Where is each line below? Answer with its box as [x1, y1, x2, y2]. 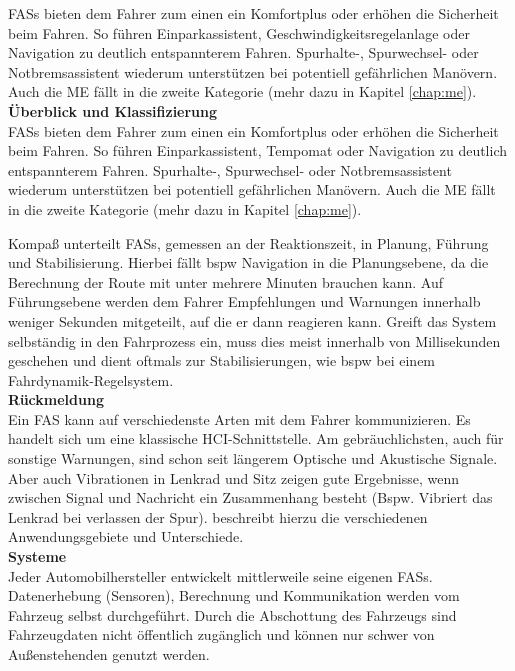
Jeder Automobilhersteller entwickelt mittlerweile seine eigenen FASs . [8, 565, 433, 586]
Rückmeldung [8, 389, 104, 410]
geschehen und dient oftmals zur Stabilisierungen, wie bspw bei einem [8, 350, 436, 371]
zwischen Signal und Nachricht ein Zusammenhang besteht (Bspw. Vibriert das [8, 487, 493, 508]
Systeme [8, 546, 67, 567]
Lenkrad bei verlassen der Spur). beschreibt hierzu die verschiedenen [8, 506, 428, 527]
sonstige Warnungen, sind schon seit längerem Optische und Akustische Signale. [8, 448, 498, 469]
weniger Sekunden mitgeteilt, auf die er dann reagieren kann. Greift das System [8, 310, 497, 331]
